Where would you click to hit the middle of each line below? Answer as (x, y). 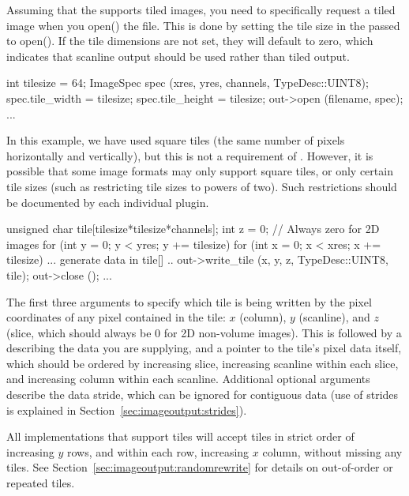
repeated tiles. (41, 483)
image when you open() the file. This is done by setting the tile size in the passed (203, 25)
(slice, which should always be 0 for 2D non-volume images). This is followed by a (204, 332)
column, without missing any (332, 451)
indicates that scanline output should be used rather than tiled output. (178, 56)
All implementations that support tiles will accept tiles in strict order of (180, 436)
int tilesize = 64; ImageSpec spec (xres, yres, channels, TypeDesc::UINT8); (188, 83)
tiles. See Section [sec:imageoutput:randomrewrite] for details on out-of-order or (200, 467)
